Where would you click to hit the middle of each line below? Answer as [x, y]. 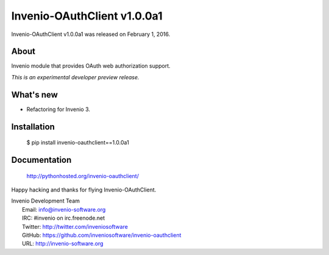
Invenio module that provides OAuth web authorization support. [91, 66]
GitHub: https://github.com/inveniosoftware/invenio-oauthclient [102, 235]
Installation [33, 127]
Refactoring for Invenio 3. [58, 109]
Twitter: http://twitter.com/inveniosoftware [75, 226]
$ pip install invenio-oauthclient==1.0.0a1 [78, 143]
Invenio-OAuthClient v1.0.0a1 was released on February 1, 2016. [91, 34]
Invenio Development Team [46, 201]
